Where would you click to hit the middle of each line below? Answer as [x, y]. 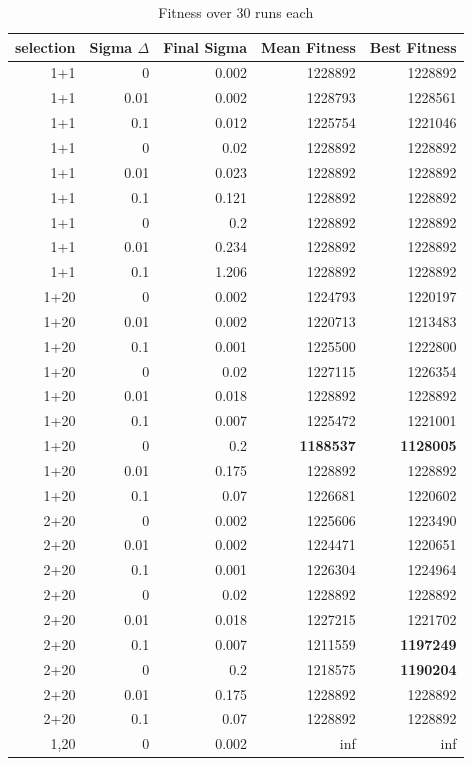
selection [45, 46]
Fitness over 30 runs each [236, 12]
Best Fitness [413, 46]
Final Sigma [205, 46]
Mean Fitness [308, 46]
